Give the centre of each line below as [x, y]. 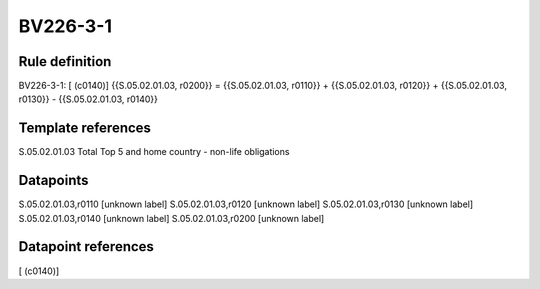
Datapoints [53, 180]
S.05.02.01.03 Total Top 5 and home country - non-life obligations [154, 152]
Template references [85, 128]
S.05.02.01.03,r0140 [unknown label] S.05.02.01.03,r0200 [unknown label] [171, 218]
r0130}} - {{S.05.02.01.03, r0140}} [88, 99]
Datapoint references [86, 246]
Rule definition [65, 61]
